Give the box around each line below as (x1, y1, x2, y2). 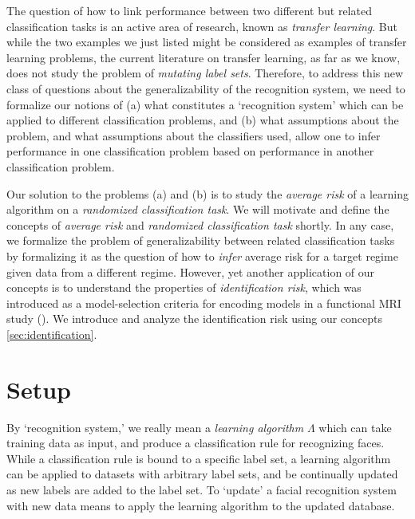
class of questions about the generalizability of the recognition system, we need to (6, 80, 405, 96)
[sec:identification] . (6, 325, 97, 342)
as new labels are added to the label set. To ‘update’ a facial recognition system (6, 481, 397, 497)
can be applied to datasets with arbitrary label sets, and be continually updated (6, 466, 398, 482)
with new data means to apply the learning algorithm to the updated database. (6, 497, 395, 513)
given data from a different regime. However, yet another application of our (6, 263, 375, 280)
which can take (318, 419, 392, 435)
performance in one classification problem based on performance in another (6, 143, 374, 159)
